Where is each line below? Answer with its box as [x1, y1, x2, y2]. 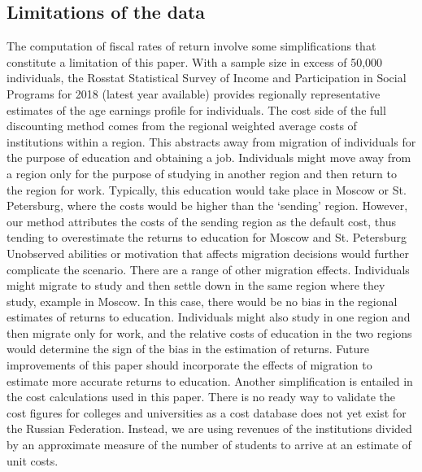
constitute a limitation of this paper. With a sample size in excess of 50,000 [7, 53, 383, 70]
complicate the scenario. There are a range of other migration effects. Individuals [7, 260, 410, 278]
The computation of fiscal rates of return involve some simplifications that [7, 37, 376, 55]
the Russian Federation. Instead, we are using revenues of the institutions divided [7, 420, 412, 437]
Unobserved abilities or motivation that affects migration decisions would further [7, 244, 409, 261]
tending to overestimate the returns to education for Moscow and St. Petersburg [7, 229, 407, 246]
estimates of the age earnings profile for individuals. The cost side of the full [7, 101, 386, 118]
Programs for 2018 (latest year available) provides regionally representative [7, 85, 381, 102]
